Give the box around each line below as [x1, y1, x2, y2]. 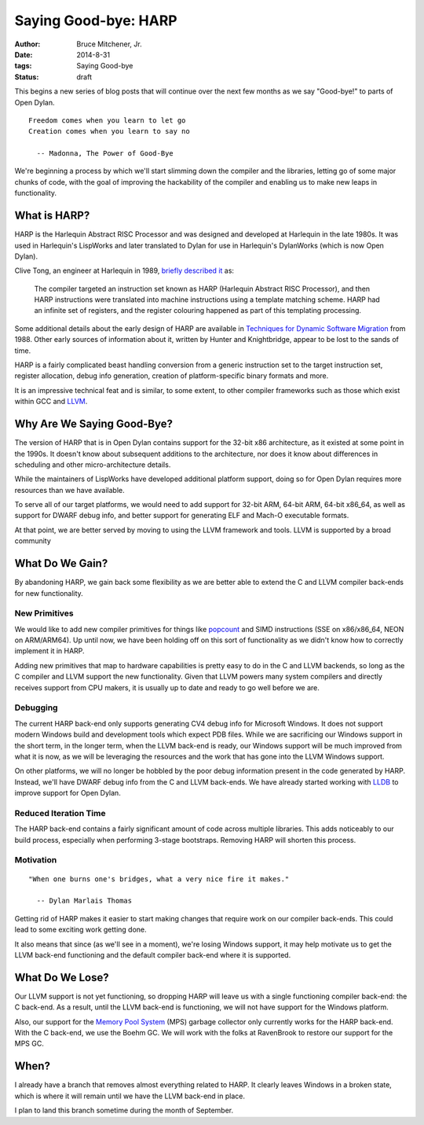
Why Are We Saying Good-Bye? [14, 417, 173, 431]
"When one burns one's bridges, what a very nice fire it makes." [28, 874, 290, 884]
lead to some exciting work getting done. [14, 925, 147, 935]
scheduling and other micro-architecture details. [14, 460, 171, 469]
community [14, 536, 51, 546]
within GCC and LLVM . [14, 397, 88, 406]
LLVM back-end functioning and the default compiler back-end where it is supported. [14, 950, 291, 959]
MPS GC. [14, 1039, 45, 1049]
